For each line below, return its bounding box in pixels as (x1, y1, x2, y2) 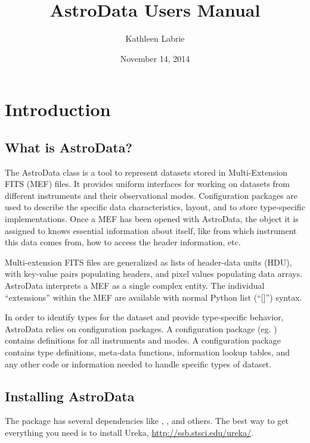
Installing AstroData (5, 386, 135, 405)
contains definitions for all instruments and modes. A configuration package (5, 334, 281, 347)
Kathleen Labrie (125, 32, 185, 45)
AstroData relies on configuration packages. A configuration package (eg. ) (5, 322, 277, 335)
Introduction (5, 97, 111, 121)
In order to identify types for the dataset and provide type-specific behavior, (5, 311, 284, 323)
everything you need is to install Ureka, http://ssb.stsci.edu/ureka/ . (5, 426, 254, 438)
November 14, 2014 (120, 52, 190, 64)
